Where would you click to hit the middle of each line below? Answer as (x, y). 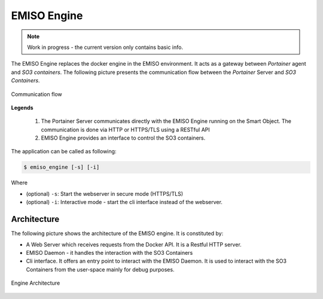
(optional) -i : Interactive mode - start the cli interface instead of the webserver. (124, 202)
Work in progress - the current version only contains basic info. (105, 47)
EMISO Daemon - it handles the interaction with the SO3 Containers (109, 252)
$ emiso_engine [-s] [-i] (62, 167)
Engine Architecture (36, 283)
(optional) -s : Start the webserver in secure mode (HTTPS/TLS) (105, 193)
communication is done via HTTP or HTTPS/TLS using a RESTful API (126, 130)
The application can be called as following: (64, 152)
